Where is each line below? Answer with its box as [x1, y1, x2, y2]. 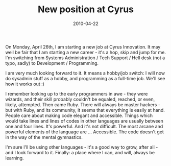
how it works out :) [5, 81, 45, 87]
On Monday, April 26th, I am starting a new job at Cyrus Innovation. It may [5, 43, 161, 50]
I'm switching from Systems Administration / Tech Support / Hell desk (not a [5, 55, 165, 61]
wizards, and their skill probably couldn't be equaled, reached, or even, [5, 96, 155, 102]
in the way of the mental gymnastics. [5, 134, 83, 140]
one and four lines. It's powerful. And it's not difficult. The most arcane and [5, 123, 163, 129]
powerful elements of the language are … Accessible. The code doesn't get [5, 129, 164, 135]
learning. [5, 155, 24, 161]
